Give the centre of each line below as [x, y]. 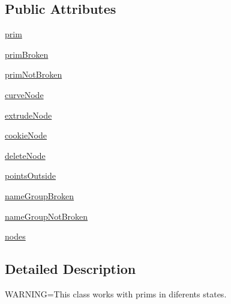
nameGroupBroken [40, 195]
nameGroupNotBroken [46, 216]
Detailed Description [70, 269]
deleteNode [25, 155]
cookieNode [26, 135]
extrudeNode [28, 115]
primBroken [27, 54]
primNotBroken [34, 74]
